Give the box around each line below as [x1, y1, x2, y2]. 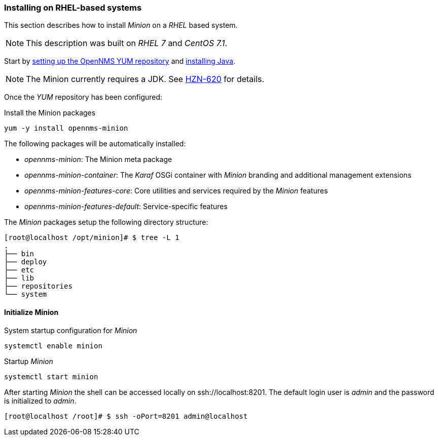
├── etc [4, 266, 34, 274]
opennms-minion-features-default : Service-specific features [24, 202, 228, 211]
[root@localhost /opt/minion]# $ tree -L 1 [4, 233, 179, 242]
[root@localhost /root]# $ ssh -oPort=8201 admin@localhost [4, 412, 248, 420]
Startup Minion [4, 356, 53, 366]
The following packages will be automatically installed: [4, 139, 186, 148]
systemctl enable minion [4, 341, 102, 350]
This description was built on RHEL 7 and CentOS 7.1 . [26, 38, 228, 49]
